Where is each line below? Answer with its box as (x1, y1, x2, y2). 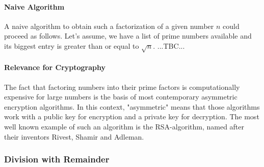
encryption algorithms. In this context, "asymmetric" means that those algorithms (4, 101, 260, 112)
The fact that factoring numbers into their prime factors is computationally (4, 81, 240, 92)
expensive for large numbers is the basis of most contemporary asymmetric (4, 91, 237, 102)
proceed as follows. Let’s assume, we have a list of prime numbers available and (4, 30, 252, 41)
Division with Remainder (4, 153, 110, 165)
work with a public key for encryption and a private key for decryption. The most (4, 111, 259, 122)
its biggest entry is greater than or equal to (4, 40, 139, 51)
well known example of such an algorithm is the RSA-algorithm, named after (4, 121, 245, 131)
